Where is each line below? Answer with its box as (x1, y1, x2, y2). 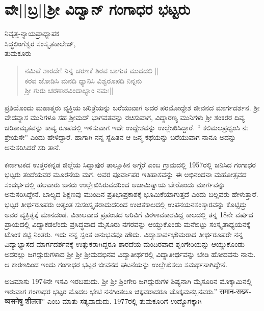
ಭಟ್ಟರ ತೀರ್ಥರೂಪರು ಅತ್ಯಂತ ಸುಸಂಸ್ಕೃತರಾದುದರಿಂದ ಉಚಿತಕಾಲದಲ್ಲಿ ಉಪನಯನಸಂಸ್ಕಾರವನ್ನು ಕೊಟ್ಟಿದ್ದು (5, 199, 248, 210)
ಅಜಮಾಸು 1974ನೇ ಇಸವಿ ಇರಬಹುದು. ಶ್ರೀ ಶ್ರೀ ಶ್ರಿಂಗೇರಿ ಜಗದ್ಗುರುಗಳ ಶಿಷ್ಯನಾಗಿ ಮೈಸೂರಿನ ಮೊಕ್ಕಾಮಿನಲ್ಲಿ (5, 276, 252, 287)
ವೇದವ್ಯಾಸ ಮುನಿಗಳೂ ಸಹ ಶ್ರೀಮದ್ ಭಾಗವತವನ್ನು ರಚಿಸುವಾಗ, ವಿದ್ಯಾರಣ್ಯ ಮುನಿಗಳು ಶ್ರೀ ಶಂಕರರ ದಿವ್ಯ (5, 112, 245, 123)
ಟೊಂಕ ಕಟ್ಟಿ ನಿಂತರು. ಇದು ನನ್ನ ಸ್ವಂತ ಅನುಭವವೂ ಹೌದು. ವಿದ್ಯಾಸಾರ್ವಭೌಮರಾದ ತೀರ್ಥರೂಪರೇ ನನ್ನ (5, 229, 243, 239)
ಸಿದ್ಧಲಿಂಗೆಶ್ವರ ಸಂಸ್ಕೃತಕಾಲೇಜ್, (5, 38, 76, 48)
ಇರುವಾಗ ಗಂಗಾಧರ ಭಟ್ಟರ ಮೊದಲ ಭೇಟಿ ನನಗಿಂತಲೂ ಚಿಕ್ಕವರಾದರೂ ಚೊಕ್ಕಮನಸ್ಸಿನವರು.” (5, 286, 218, 296)
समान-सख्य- (219, 286, 251, 296)
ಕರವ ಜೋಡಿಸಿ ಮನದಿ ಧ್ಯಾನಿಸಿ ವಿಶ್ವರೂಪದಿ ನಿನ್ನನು (24, 75, 142, 86)
